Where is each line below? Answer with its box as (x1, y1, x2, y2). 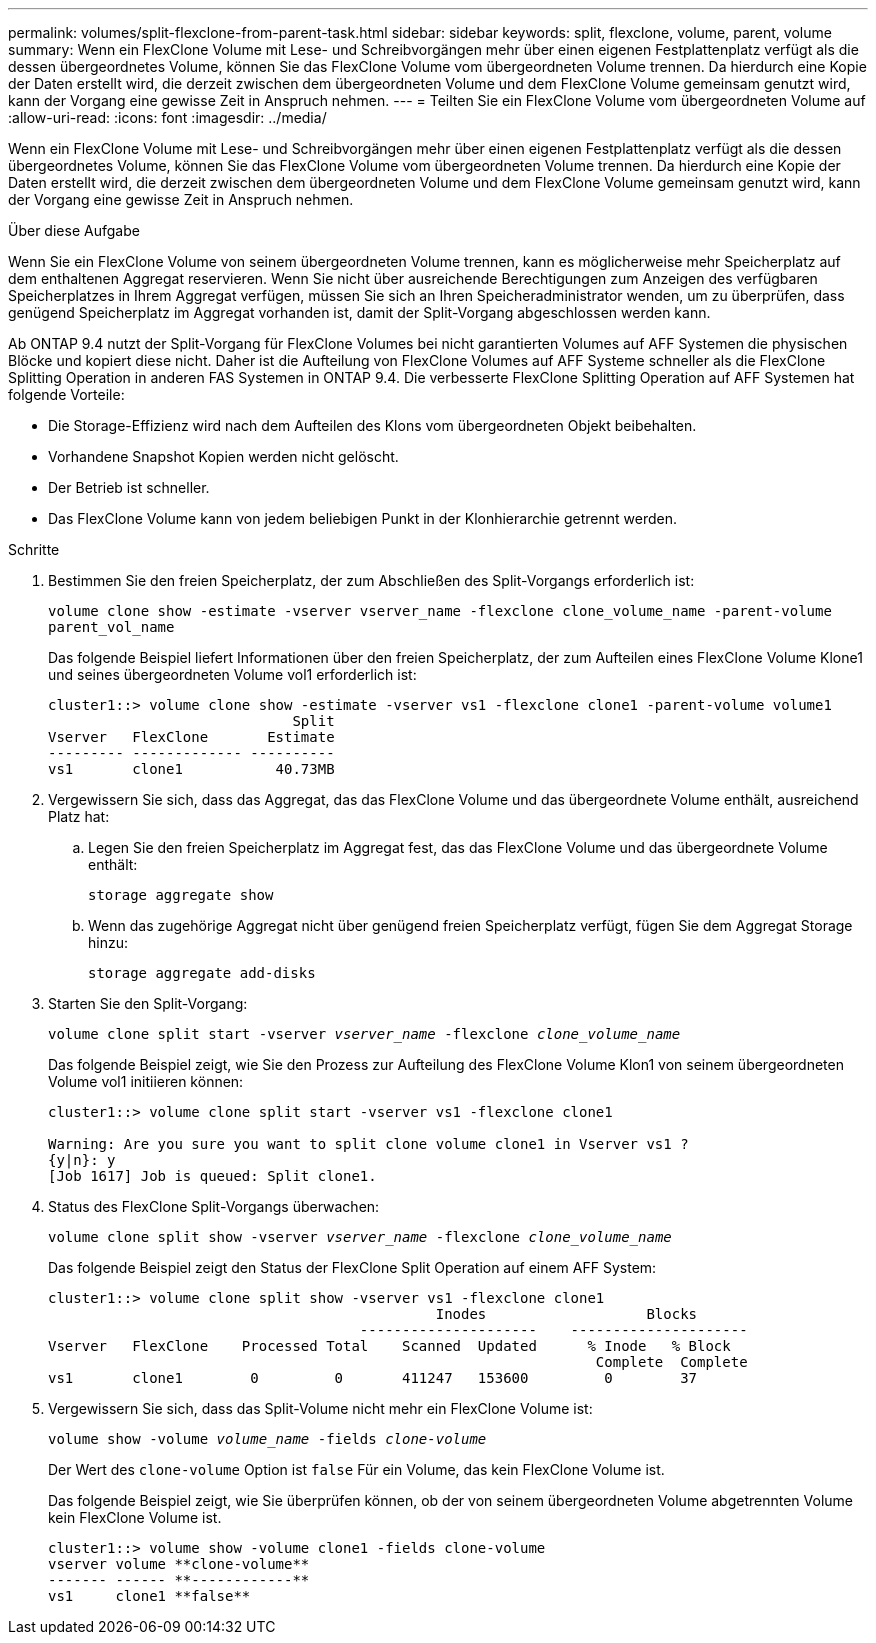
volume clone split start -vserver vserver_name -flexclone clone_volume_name (48, 1026, 681, 1042)
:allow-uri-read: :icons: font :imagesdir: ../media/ (8, 109, 327, 126)
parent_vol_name (48, 619, 175, 635)
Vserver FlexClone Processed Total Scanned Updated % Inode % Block (48, 1338, 731, 1354)
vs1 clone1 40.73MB (48, 761, 335, 777)
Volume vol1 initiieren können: (48, 1073, 244, 1090)
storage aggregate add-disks (88, 965, 316, 981)
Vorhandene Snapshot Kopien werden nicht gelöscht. (48, 448, 399, 465)
